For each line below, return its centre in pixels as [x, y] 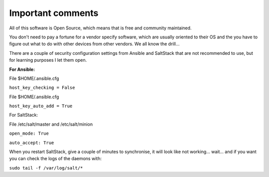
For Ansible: [22, 69]
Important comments [54, 13]
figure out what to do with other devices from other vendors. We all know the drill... [94, 44]
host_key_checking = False [42, 88]
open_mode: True [29, 134]
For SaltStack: [24, 115]
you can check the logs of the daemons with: [56, 159]
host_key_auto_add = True [41, 106]
